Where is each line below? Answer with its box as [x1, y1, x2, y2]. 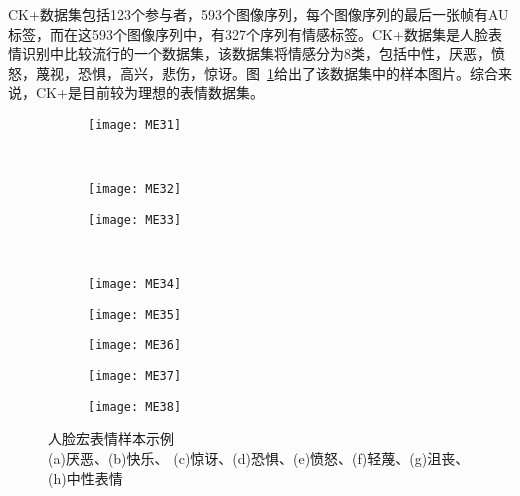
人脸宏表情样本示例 [48, 428, 174, 449]
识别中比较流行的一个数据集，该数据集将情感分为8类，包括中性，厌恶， [21, 43, 491, 64]
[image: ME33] [88, 212, 182, 227]
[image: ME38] [88, 399, 182, 414]
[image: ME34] [88, 277, 182, 292]
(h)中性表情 [48, 467, 123, 488]
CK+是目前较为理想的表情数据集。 [35, 82, 264, 103]
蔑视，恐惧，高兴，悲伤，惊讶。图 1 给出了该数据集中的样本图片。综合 [35, 62, 498, 83]
